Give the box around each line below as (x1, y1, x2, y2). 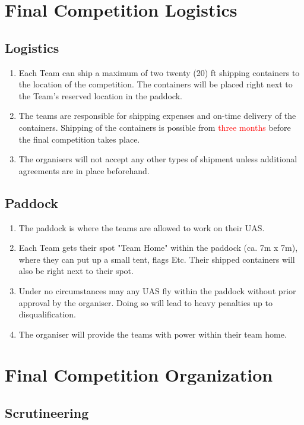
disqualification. (18, 308, 76, 320)
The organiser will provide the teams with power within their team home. (18, 328, 287, 340)
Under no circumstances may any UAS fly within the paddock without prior (18, 284, 296, 297)
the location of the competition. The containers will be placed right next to (18, 78, 293, 90)
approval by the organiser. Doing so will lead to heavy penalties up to (18, 296, 273, 308)
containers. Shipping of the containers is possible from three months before (18, 121, 291, 133)
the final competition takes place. (18, 133, 140, 145)
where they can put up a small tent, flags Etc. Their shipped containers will (18, 253, 295, 265)
